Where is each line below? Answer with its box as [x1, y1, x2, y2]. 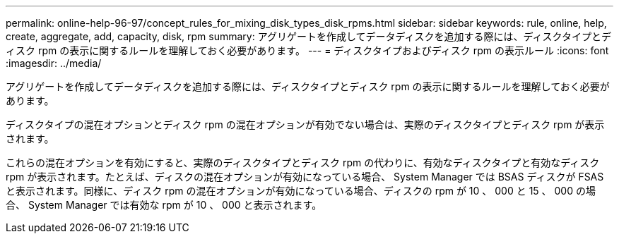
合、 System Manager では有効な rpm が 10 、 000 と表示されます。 [6, 199, 322, 211]
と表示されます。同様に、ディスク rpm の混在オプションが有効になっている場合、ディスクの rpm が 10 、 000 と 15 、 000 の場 [6, 185, 596, 197]
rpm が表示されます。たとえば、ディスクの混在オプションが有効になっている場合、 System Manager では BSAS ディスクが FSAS [6, 171, 604, 183]
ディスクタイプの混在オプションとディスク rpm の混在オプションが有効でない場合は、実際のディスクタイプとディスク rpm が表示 [6, 118, 605, 130]
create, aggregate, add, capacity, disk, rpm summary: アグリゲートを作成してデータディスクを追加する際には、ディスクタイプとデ [6, 30, 612, 42]
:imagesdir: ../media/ [6, 57, 102, 69]
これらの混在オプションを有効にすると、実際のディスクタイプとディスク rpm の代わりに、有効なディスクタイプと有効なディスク [6, 157, 600, 168]
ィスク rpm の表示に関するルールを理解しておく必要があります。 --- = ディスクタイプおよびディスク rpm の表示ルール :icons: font [6, 44, 609, 56]
